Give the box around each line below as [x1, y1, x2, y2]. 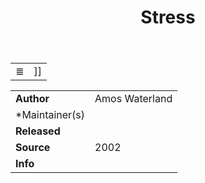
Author [15, 92, 50, 106]
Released [15, 124, 61, 138]
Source [15, 141, 51, 155]
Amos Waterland [94, 92, 173, 106]
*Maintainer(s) [15, 108, 86, 122]
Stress [140, 6, 196, 29]
